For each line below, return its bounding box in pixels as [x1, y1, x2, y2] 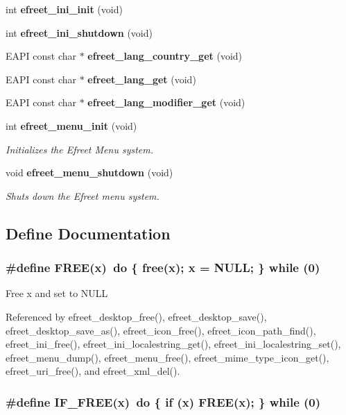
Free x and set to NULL [6, 286, 108, 300]
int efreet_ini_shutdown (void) [6, 25, 153, 40]
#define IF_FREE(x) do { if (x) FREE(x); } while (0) [6, 393, 321, 410]
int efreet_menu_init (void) [6, 118, 137, 133]
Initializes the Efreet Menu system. [6, 142, 154, 156]
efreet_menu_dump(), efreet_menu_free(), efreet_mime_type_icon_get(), [6, 350, 329, 364]
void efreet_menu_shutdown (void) [6, 165, 173, 180]
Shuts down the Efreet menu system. [6, 188, 159, 203]
